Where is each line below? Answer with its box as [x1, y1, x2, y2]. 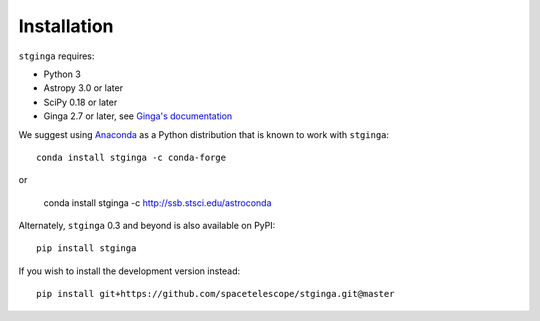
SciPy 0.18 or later [43, 96, 118, 108]
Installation [18, 15, 114, 37]
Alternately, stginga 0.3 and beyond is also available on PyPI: [18, 220, 276, 232]
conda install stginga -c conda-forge [36, 151, 227, 163]
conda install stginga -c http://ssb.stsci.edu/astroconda [43, 196, 272, 209]
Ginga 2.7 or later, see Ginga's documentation [43, 110, 233, 122]
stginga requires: [18, 50, 95, 62]
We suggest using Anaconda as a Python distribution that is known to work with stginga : [18, 128, 390, 140]
